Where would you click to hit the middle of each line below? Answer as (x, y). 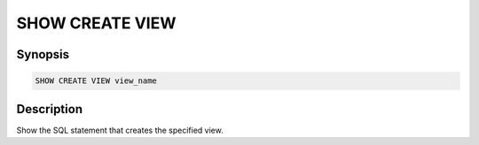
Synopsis (43, 54)
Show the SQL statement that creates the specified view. (120, 130)
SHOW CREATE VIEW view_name (96, 81)
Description (50, 109)
